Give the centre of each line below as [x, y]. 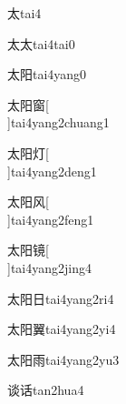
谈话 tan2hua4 [46, 390]
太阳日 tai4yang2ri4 [61, 298]
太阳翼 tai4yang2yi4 [62, 329]
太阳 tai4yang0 [47, 74]
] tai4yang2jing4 [49, 267]
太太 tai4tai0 [41, 43]
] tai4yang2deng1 [52, 171]
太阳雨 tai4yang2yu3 [63, 359]
